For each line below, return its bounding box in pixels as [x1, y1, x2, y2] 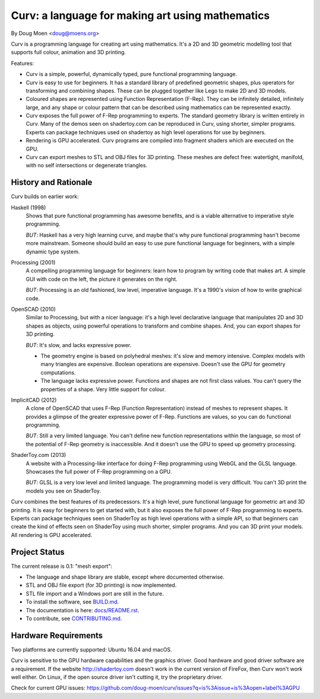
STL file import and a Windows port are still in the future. [25, 590, 164, 597]
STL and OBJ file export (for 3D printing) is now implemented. [25, 582, 177, 589]
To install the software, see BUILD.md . [25, 598, 119, 605]
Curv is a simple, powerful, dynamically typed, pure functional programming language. [25, 71, 237, 78]
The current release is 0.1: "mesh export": [11, 563, 113, 570]
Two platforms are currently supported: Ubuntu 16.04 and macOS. [11, 646, 172, 653]
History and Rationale [11, 177, 93, 188]
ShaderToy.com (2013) [11, 452, 66, 459]
